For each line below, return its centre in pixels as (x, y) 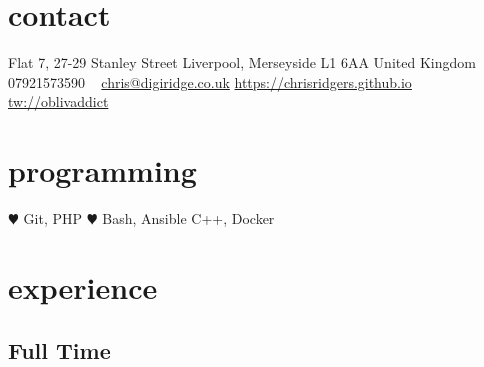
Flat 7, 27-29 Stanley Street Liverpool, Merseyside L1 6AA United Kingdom (242, 62)
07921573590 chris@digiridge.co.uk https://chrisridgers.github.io (210, 81)
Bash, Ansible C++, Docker (188, 218)
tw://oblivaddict (58, 101)
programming (102, 170)
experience (83, 286)
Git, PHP (53, 218)
